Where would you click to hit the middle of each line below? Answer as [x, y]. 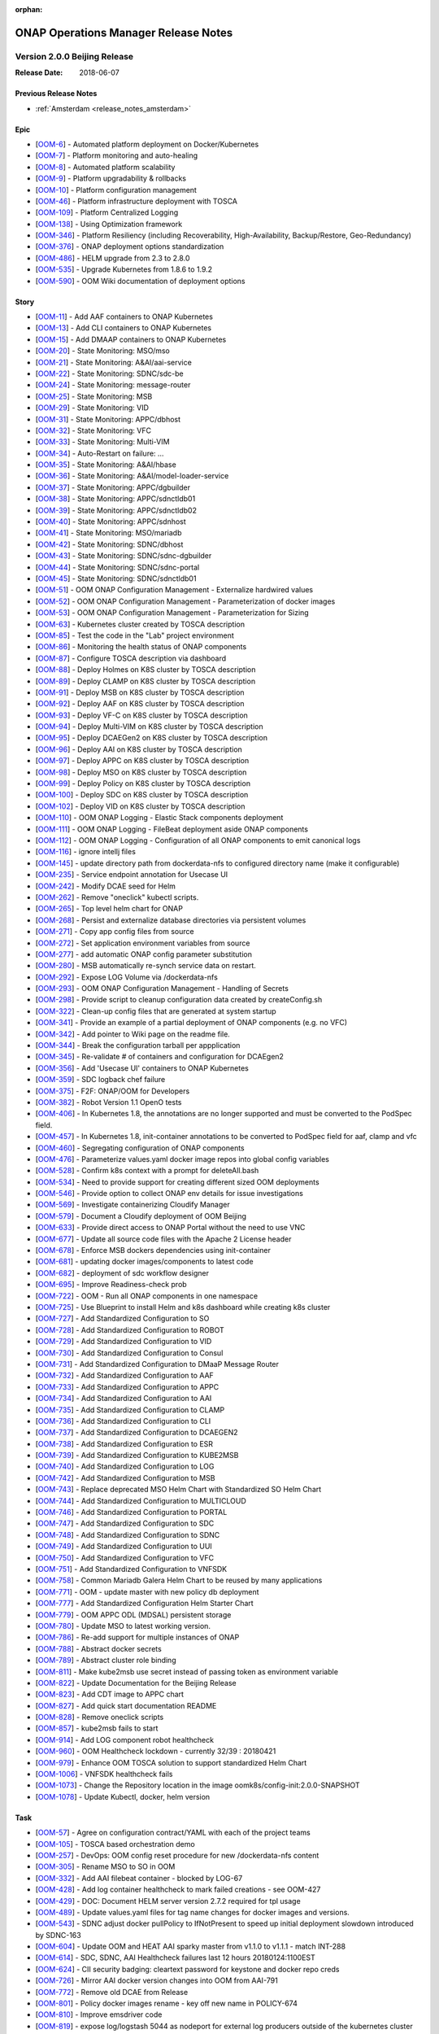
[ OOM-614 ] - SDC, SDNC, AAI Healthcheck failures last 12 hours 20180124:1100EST [176, 1958]
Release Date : [39, 72]
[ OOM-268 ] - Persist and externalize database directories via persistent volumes [171, 920]
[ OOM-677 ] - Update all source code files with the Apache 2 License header [163, 1239]
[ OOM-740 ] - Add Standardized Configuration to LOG [125, 1467]
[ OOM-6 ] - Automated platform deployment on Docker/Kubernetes [147, 144]
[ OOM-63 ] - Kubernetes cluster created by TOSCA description [140, 624]
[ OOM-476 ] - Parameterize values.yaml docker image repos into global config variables [182, 1159]
